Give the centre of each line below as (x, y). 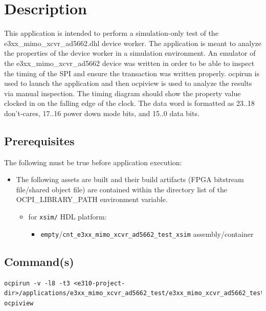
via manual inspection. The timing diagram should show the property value (123, 93)
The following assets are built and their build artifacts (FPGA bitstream (130, 179)
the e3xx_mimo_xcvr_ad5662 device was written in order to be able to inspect (129, 63)
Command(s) (39, 261)
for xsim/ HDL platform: (68, 217)
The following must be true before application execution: (93, 162)
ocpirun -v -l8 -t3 (37, 283)
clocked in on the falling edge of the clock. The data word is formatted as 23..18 (129, 103)
